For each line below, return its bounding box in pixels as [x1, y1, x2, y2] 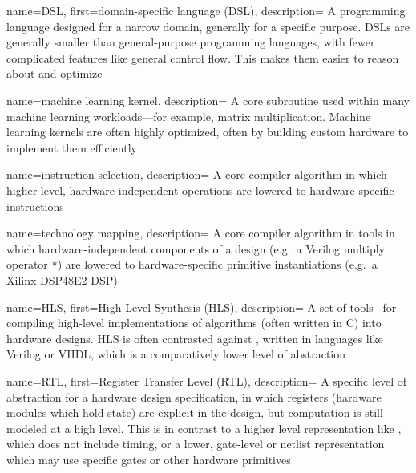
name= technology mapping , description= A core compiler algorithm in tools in [6, 224, 395, 241]
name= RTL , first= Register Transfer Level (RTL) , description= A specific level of [6, 372, 407, 389]
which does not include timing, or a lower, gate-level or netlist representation [6, 435, 385, 452]
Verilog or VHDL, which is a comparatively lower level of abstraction [6, 346, 346, 362]
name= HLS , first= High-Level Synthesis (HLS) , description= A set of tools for [6, 298, 397, 315]
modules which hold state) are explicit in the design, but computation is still [6, 404, 383, 421]
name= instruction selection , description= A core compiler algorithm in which [6, 166, 387, 183]
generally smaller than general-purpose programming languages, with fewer [6, 34, 375, 51]
